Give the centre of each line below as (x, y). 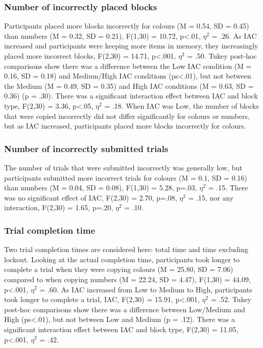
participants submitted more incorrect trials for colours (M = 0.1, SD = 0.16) (126, 177)
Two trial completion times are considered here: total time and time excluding (126, 249)
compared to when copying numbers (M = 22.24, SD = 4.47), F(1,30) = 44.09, (127, 279)
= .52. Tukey (231, 299)
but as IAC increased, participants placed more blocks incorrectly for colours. (125, 126)
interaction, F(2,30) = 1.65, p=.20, (59, 207)
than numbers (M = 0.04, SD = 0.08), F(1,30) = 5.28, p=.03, (101, 188)
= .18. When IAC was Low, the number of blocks (182, 105)
